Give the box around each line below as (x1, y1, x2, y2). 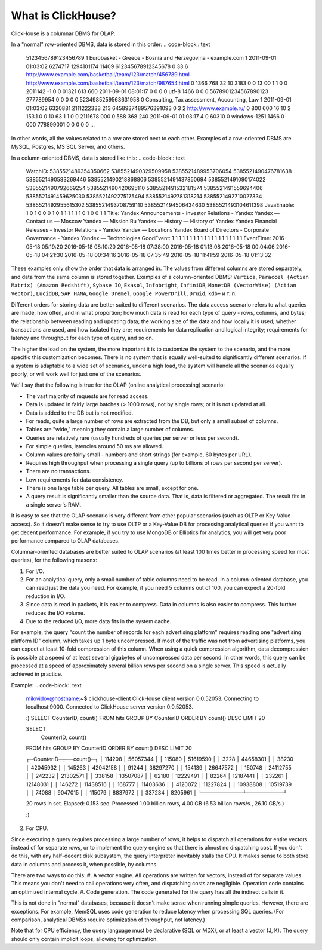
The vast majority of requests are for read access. (26, 392, 149, 400)
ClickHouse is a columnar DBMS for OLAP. (11, 30, 116, 37)
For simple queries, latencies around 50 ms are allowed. (26, 443, 163, 450)
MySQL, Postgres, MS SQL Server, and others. (11, 143, 125, 151)
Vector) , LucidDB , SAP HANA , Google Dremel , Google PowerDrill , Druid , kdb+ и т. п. (11, 290, 237, 297)
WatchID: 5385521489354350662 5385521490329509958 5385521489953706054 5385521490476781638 (26, 168, 292, 175)
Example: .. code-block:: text (11, 681, 82, 688)
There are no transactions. (26, 468, 91, 475)
